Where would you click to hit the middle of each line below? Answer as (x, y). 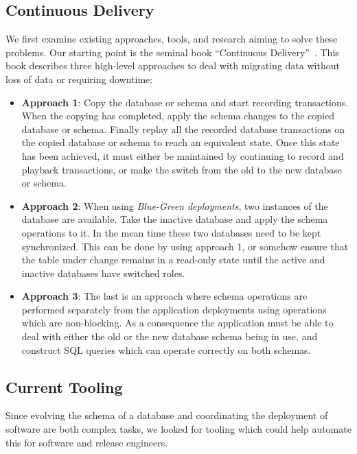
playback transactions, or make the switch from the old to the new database (182, 169)
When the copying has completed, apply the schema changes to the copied (178, 116)
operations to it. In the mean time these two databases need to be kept (171, 232)
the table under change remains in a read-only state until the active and (173, 260)
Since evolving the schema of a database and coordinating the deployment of (167, 415)
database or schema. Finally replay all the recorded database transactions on (183, 129)
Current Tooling (64, 386)
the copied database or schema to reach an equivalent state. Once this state (181, 142)
